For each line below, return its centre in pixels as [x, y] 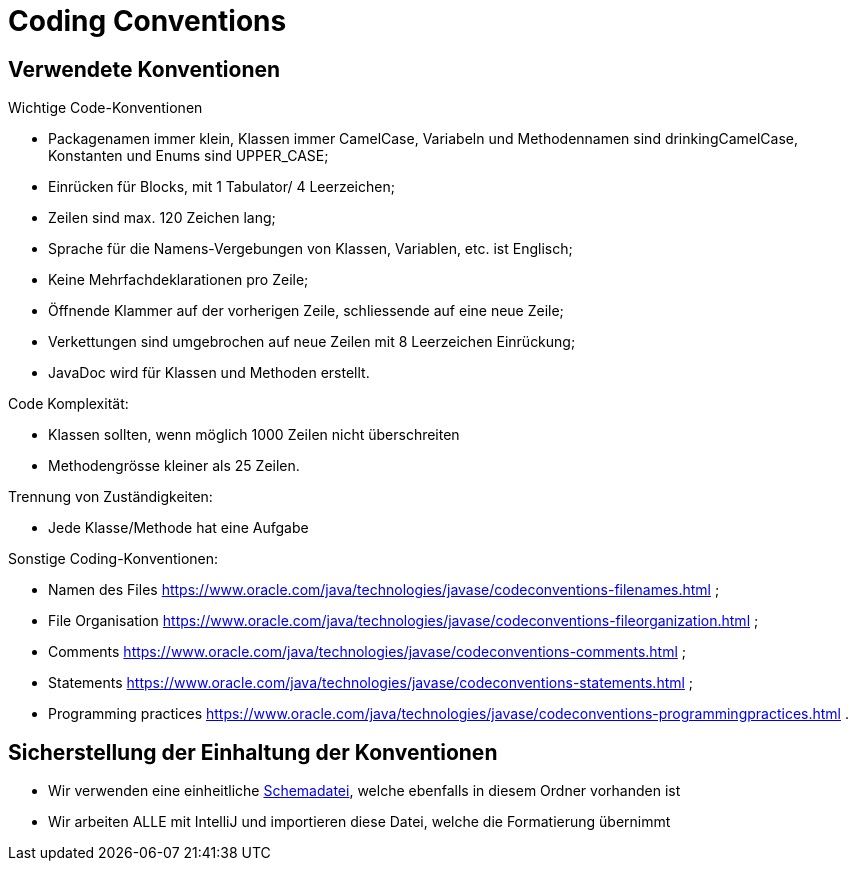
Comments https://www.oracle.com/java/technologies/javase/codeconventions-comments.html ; [367, 652]
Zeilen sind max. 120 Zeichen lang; [162, 218]
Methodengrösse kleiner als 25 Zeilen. [174, 466]
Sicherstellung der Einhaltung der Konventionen [253, 752]
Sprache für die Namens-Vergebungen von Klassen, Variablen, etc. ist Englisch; [310, 249]
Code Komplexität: [68, 404]
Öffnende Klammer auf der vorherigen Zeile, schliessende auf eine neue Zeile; [306, 311]
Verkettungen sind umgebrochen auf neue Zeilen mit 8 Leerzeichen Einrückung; [312, 342]
